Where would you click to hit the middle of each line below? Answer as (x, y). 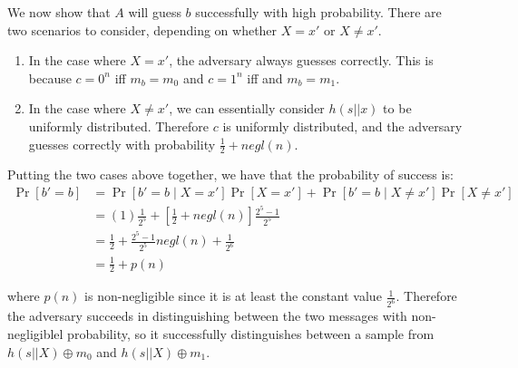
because (50, 77)
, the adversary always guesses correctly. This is (301, 60)
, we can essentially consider (247, 108)
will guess (155, 12)
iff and (265, 77)
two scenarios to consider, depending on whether (142, 29)
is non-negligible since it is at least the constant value (233, 296)
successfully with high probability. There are (318, 12)
